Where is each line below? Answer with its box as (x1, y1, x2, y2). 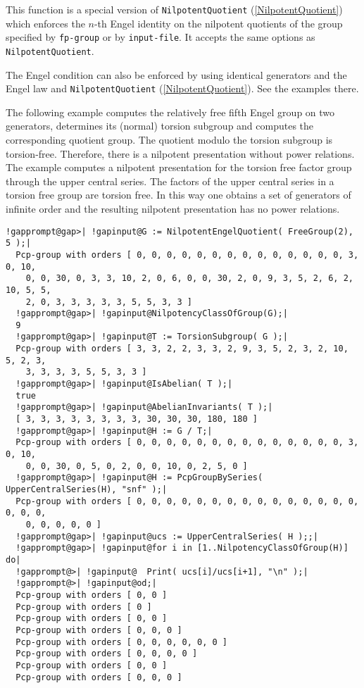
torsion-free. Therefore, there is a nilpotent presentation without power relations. (6, 146, 355, 161)
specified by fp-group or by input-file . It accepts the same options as (6, 30, 315, 44)
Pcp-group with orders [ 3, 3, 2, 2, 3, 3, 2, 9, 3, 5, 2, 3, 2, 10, (15, 344, 349, 354)
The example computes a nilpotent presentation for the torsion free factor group (6, 160, 352, 175)
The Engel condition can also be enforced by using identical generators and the (6, 67, 347, 82)
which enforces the (6, 15, 85, 30)
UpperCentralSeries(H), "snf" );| (6, 484, 168, 494)
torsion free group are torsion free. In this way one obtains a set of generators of (6, 187, 351, 202)
